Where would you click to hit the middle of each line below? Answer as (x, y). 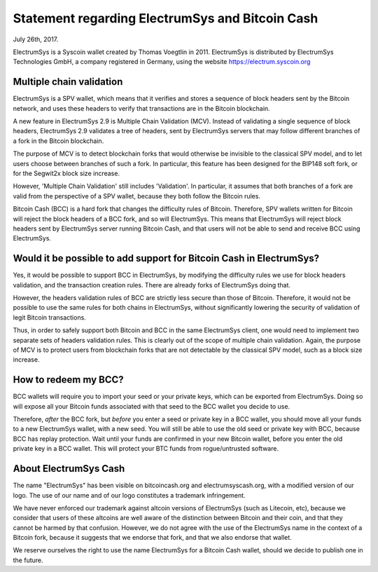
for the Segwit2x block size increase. (66, 173)
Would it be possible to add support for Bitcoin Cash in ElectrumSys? (166, 258)
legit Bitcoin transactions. (50, 317)
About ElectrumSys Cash (69, 469)
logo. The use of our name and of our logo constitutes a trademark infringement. (129, 495)
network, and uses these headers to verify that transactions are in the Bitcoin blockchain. (141, 108)
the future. (28, 560)
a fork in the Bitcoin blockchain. (58, 141)
